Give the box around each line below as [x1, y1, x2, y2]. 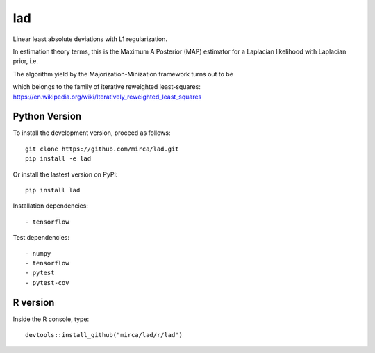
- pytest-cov [25, 279, 69, 286]
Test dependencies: [12, 233, 69, 242]
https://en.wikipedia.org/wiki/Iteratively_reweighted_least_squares [12, 92, 202, 101]
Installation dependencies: [12, 202, 88, 210]
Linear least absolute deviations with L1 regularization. [12, 35, 168, 43]
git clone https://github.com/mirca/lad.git [25, 145, 180, 153]
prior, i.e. [12, 57, 38, 65]
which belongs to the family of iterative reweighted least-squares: [12, 83, 201, 91]
